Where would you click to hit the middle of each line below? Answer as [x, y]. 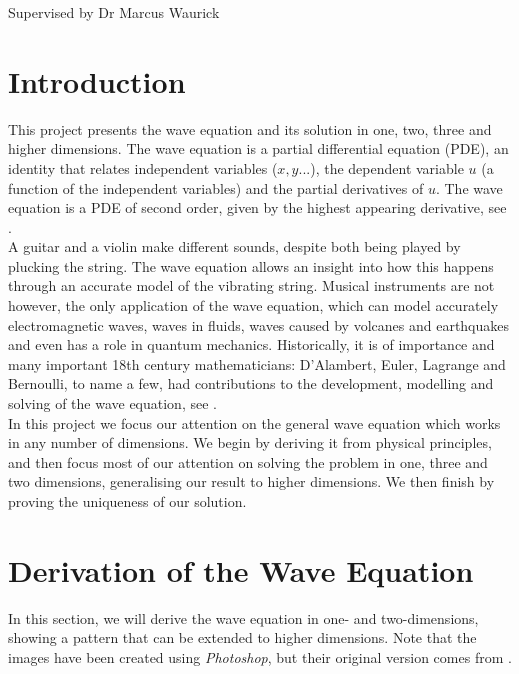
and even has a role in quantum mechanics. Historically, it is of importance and [251, 344]
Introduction [97, 80]
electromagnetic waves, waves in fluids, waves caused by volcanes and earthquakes [259, 324]
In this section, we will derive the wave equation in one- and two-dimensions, [243, 617]
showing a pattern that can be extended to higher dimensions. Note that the [242, 637]
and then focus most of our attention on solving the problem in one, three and [248, 461]
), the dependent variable [387, 167]
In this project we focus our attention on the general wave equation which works [254, 422]
